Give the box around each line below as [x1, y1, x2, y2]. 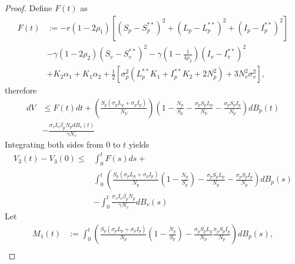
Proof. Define [5, 2, 52, 14]
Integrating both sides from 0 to [5, 138, 121, 151]
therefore [5, 84, 37, 96]
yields [128, 138, 150, 151]
